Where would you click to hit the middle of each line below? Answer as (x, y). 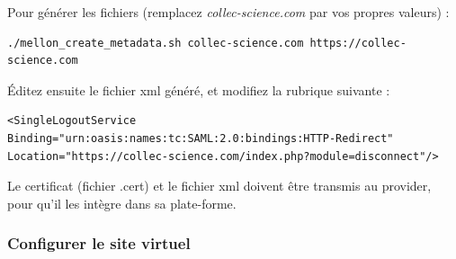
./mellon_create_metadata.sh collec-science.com (156, 43)
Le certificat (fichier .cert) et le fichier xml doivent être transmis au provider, (219, 186)
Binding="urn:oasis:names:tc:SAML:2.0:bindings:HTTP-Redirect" (201, 138)
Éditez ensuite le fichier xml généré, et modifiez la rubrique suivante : (199, 89)
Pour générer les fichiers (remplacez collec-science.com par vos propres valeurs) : (228, 12)
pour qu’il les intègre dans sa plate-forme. (122, 203)
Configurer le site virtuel (99, 243)
